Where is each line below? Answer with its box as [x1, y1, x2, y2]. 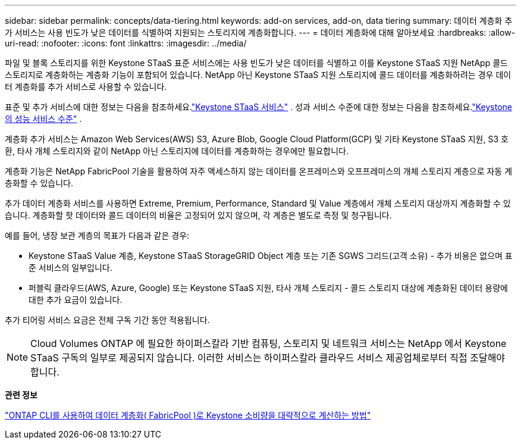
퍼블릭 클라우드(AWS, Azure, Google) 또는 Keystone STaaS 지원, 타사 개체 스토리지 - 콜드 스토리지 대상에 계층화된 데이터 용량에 [29, 283, 508, 293]
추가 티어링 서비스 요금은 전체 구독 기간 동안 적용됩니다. [5, 315, 210, 325]
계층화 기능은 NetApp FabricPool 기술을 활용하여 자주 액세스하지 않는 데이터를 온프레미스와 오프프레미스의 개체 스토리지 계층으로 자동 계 [5, 166, 513, 176]
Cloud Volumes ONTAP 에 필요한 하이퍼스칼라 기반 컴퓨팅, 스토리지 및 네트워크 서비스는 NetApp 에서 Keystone [30, 337, 507, 349]
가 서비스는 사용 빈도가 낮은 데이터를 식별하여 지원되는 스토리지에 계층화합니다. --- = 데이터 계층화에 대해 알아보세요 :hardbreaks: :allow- [5, 27, 516, 37]
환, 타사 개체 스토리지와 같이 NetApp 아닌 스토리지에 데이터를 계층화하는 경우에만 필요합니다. [5, 146, 349, 156]
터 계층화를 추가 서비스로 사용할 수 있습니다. [5, 82, 167, 92]
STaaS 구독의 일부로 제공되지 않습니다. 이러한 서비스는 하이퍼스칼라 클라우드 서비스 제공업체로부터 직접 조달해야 [30, 352, 506, 364]
